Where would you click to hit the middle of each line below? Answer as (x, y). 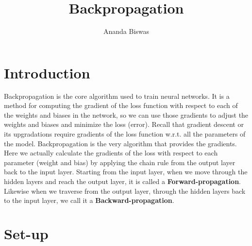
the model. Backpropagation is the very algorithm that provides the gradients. (120, 143)
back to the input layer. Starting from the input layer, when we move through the (126, 172)
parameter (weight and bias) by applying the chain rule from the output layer (120, 162)
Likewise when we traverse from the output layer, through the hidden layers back (125, 191)
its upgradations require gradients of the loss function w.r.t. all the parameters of (125, 134)
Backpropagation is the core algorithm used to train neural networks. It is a (117, 96)
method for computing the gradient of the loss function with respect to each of (121, 105)
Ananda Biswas (126, 31)
